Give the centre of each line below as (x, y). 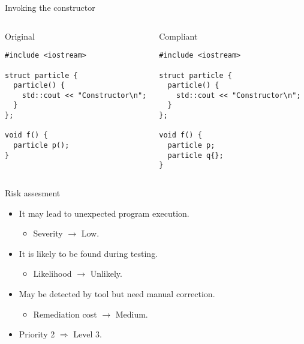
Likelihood (52, 273)
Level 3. (88, 334)
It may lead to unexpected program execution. (104, 213)
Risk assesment (33, 193)
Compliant (178, 36)
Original (20, 36)
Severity (48, 233)
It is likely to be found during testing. (88, 253)
